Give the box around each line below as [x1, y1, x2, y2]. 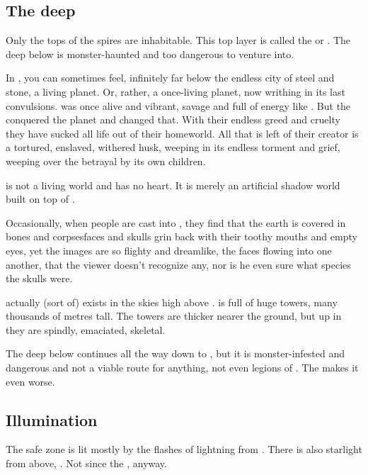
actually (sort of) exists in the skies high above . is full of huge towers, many [6, 294, 338, 309]
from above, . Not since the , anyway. [6, 456, 167, 471]
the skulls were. [6, 271, 73, 286]
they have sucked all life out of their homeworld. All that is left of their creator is [6, 125, 359, 140]
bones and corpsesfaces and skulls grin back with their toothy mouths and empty [6, 229, 357, 244]
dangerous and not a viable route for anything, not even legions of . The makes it [6, 360, 359, 375]
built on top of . [6, 191, 75, 206]
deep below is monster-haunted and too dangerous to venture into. [6, 46, 294, 61]
